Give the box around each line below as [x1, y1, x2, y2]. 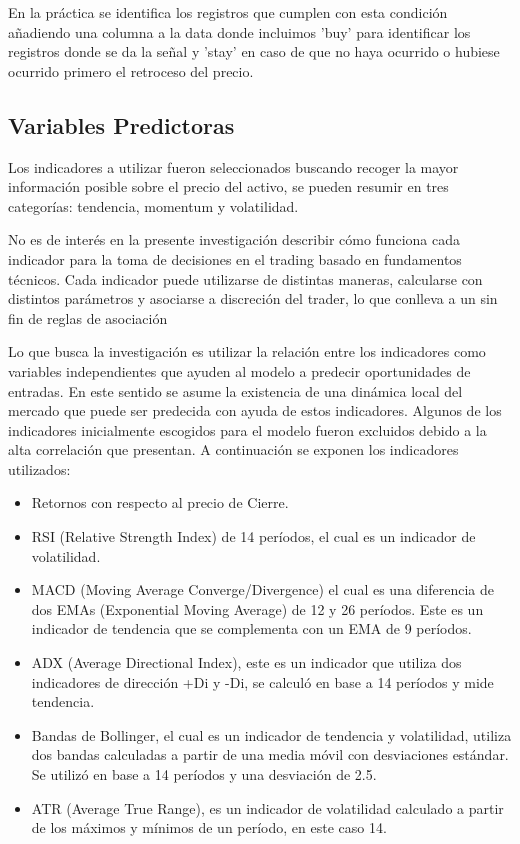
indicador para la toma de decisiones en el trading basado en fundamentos [8, 248, 462, 269]
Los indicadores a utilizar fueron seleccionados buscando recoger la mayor [8, 156, 459, 177]
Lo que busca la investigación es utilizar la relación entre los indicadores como [8, 341, 486, 362]
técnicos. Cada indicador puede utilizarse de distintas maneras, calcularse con [8, 268, 483, 289]
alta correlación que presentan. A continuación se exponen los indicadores [8, 439, 459, 460]
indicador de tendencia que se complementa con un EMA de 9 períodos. [31, 618, 472, 639]
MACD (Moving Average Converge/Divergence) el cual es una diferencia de [31, 579, 494, 600]
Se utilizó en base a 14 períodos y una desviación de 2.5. [31, 764, 377, 785]
